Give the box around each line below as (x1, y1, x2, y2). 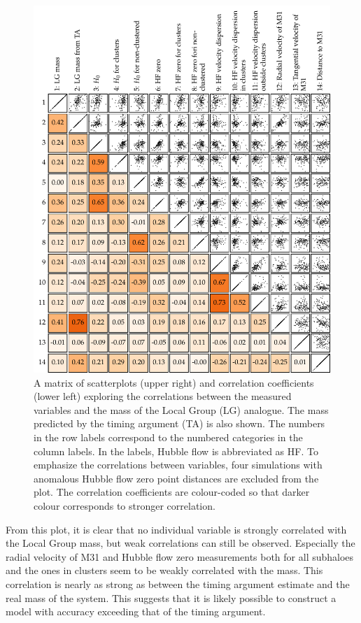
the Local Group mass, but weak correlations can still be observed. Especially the (6, 536, 355, 550)
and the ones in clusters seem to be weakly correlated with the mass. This (6, 563, 323, 578)
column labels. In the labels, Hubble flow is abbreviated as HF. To (34, 443, 318, 458)
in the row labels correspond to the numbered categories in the (34, 429, 303, 444)
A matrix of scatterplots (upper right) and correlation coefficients (34, 375, 314, 389)
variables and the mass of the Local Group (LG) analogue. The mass (34, 402, 329, 417)
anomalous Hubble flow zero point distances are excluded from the (34, 471, 319, 485)
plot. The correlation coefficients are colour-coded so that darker (34, 485, 310, 499)
